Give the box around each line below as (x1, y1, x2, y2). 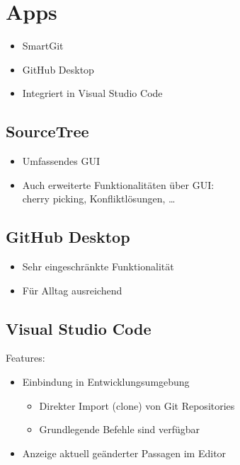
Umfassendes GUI (22, 154, 100, 168)
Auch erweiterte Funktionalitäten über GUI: (22, 177, 215, 192)
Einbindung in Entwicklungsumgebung (22, 374, 190, 389)
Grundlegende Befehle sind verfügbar (39, 422, 200, 437)
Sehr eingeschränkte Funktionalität (22, 259, 174, 274)
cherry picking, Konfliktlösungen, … (22, 191, 176, 206)
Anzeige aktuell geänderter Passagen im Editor (22, 445, 227, 460)
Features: (6, 350, 45, 365)
